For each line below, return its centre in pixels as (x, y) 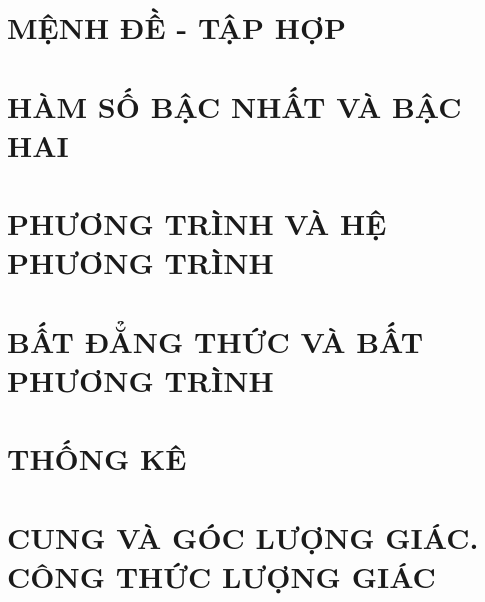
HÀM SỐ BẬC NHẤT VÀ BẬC (234, 105)
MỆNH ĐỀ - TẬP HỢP (177, 27)
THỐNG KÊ (97, 458)
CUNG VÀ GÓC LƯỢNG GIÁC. (243, 536)
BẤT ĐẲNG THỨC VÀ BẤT (215, 340)
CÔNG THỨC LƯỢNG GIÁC (221, 575)
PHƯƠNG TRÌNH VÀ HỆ (197, 223)
